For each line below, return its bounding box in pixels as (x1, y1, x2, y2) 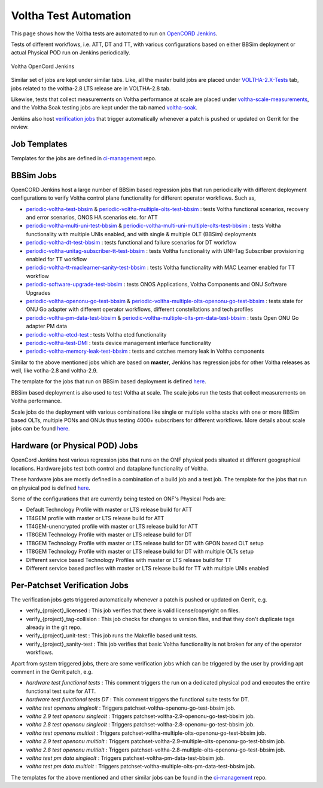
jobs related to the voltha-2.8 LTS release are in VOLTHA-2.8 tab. (11, 84, 171, 92)
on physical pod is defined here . (11, 484, 91, 491)
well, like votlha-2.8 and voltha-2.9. (11, 367, 98, 374)
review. (11, 123, 29, 131)
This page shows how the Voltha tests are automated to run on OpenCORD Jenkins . (11, 30, 218, 37)
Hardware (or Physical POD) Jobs (11, 441, 138, 451)
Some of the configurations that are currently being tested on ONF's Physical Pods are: (11, 495, 226, 502)
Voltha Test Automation (11, 9, 132, 22)
